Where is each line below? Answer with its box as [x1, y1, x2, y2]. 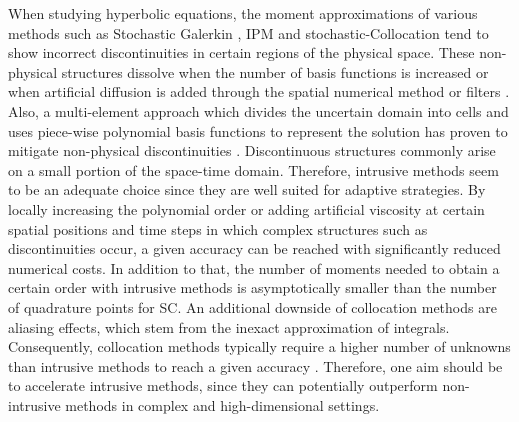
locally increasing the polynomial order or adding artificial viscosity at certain [8, 198, 485, 219]
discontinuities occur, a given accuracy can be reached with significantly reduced [8, 238, 501, 259]
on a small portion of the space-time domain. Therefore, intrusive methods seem [8, 159, 499, 180]
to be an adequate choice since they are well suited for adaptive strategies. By [8, 179, 486, 200]
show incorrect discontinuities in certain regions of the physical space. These [8, 42, 475, 63]
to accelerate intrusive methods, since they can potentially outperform [8, 375, 438, 396]
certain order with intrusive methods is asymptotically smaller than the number [8, 277, 497, 298]
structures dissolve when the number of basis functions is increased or [61, 61, 489, 82]
